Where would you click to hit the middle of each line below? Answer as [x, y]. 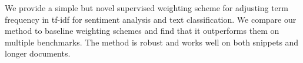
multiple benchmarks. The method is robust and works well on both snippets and [152, 42]
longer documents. [38, 53]
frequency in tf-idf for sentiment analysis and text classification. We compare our [151, 19]
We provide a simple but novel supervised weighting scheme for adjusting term [146, 8]
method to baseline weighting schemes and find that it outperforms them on [142, 31]
